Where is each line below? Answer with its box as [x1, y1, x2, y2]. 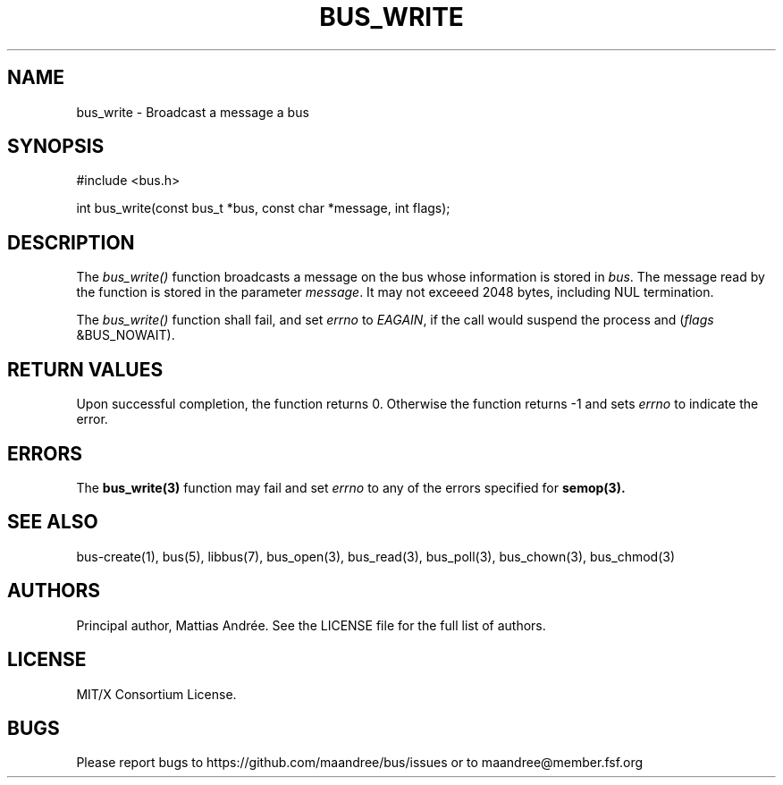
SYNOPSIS [7, 135, 105, 158]
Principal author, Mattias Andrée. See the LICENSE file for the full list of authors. [76, 617, 546, 633]
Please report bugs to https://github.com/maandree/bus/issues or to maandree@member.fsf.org [76, 755, 644, 771]
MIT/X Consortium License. [76, 686, 237, 702]
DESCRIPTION [7, 231, 135, 254]
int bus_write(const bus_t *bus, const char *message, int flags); [76, 200, 450, 216]
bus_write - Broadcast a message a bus [76, 104, 309, 120]
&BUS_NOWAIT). [76, 327, 175, 343]
